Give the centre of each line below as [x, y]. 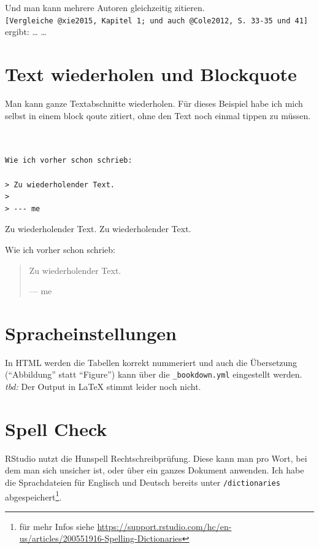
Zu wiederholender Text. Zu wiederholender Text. [98, 229]
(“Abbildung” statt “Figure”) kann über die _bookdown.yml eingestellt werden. [154, 374]
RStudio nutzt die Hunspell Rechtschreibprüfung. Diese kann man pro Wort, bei [156, 458]
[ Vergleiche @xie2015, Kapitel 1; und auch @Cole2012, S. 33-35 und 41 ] [156, 21]
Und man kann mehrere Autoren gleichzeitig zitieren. [105, 7]
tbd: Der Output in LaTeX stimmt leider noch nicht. [103, 387]
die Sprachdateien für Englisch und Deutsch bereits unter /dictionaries [143, 482]
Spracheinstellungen [91, 333]
